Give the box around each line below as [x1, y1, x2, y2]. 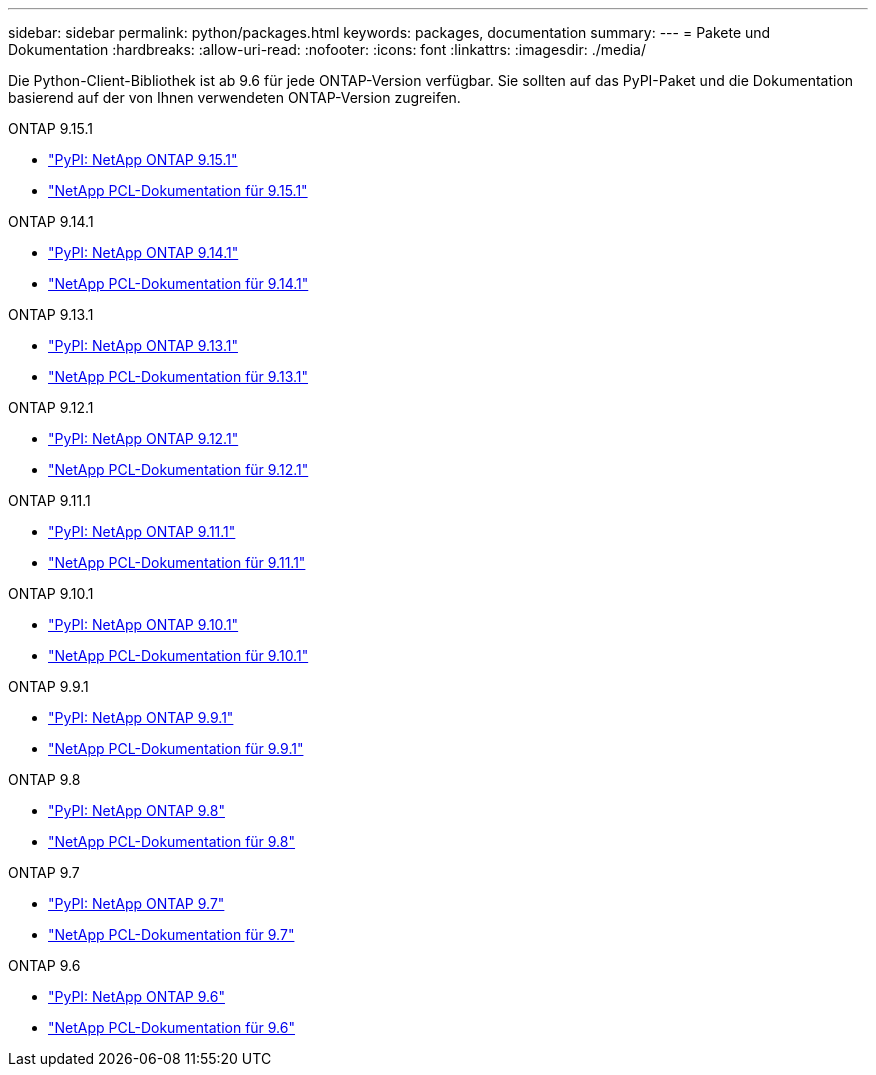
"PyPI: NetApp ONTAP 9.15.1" [48, 151, 238, 168]
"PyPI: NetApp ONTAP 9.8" [48, 802, 225, 819]
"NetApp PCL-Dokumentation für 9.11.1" [48, 554, 306, 571]
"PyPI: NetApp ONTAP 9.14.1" [48, 244, 239, 261]
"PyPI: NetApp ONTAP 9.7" [48, 895, 225, 912]
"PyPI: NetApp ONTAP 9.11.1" [48, 523, 236, 540]
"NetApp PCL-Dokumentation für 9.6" [48, 1019, 296, 1036]
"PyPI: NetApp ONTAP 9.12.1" [48, 430, 239, 447]
